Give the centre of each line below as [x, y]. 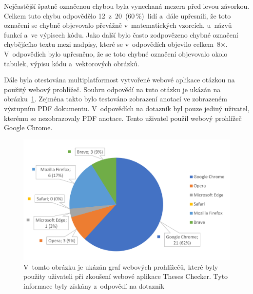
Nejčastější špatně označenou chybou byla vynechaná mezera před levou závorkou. [127, 6]
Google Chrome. [28, 127]
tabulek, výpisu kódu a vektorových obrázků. [72, 63]
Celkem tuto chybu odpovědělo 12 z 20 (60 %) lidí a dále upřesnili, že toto [117, 15]
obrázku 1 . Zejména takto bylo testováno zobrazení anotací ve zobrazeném [116, 99]
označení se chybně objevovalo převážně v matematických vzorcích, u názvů [118, 25]
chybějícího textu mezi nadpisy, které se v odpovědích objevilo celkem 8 [112, 44]
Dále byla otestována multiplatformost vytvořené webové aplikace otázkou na [119, 80]
